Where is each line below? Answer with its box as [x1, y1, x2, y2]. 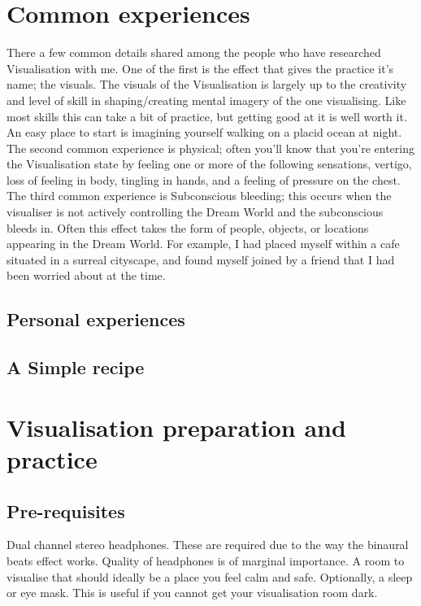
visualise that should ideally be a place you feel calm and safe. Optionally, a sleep [7, 568, 413, 585]
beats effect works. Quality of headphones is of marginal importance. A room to [7, 552, 405, 569]
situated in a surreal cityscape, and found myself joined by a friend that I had [7, 251, 395, 268]
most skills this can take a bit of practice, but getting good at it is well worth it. [7, 107, 407, 124]
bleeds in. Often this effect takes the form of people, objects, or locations [7, 219, 369, 236]
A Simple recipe [7, 355, 145, 380]
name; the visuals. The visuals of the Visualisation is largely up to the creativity [7, 76, 407, 93]
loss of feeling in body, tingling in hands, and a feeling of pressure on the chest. [7, 171, 401, 188]
